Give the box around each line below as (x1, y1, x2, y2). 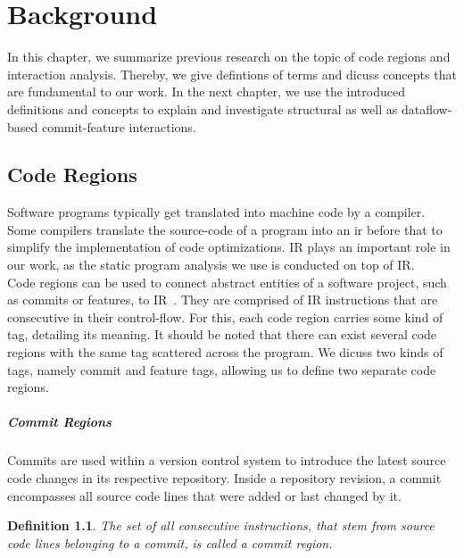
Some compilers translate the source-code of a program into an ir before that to (7, 220, 443, 238)
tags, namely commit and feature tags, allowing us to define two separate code (7, 360, 436, 379)
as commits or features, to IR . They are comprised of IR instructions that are (7, 290, 438, 309)
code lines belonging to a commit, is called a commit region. (7, 533, 333, 552)
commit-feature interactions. (41, 117, 196, 136)
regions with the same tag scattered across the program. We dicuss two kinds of (7, 343, 443, 362)
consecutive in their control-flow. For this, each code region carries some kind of (7, 307, 443, 326)
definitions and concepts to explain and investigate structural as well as (7, 99, 398, 118)
